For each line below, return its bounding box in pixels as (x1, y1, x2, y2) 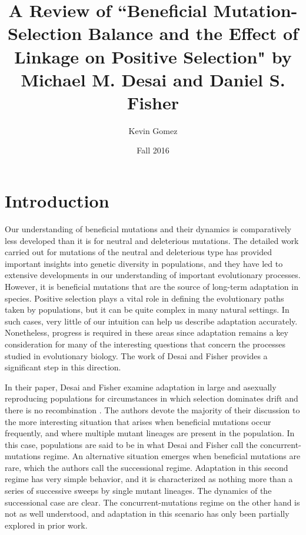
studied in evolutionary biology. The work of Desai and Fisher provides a (5, 349, 268, 362)
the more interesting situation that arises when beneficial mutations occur (5, 415, 271, 427)
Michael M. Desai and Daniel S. (21, 67, 285, 91)
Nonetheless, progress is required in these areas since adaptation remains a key (5, 326, 288, 339)
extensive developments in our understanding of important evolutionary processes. (5, 269, 301, 281)
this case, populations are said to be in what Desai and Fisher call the (5, 438, 258, 450)
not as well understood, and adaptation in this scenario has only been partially (5, 507, 290, 520)
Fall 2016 (137, 144, 169, 156)
